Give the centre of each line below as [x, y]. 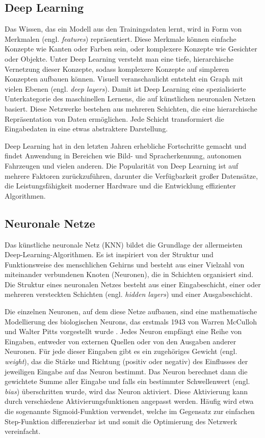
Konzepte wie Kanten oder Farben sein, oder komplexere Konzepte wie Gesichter [131, 49]
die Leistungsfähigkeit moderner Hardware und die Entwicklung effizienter [120, 186]
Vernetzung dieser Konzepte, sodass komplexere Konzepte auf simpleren [117, 69]
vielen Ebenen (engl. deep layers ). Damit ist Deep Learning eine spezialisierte [125, 88]
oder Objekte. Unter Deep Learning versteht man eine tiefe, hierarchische [119, 58]
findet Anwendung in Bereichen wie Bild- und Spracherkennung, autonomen [123, 156]
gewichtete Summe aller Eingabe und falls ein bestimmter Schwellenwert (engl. [127, 381]
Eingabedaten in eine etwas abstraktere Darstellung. [86, 129]
